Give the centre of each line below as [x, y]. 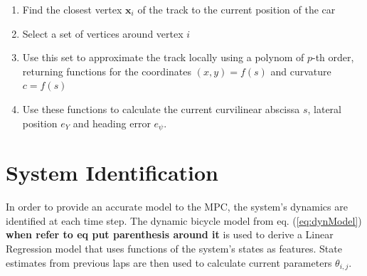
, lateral [325, 108]
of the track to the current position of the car [236, 9]
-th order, [333, 57]
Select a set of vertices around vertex [103, 33]
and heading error [112, 123]
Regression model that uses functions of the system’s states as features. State [174, 248]
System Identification [112, 172]
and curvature [301, 71]
